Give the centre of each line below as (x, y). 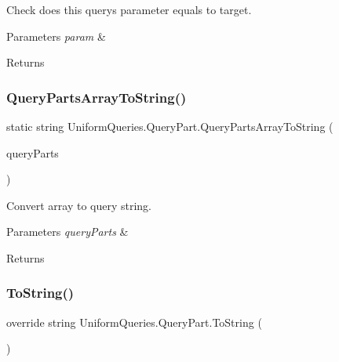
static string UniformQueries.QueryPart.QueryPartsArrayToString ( (170, 126)
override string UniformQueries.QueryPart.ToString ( (134, 322)
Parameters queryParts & (67, 232)
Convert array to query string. (79, 205)
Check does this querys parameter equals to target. (129, 9)
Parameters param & (56, 36)
